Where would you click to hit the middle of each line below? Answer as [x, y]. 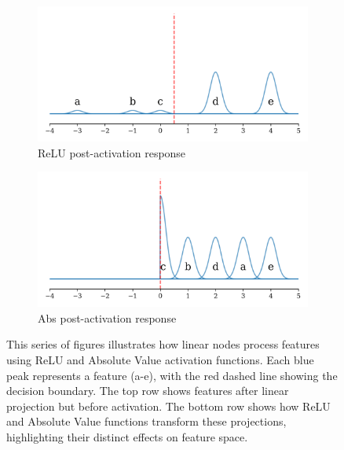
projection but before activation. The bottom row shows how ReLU [168, 406]
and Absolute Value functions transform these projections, [146, 421]
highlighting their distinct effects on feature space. [127, 436]
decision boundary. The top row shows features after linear [148, 391]
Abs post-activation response [107, 317]
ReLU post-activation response [112, 152]
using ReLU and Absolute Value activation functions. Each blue [160, 359]
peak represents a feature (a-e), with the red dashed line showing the [172, 375]
